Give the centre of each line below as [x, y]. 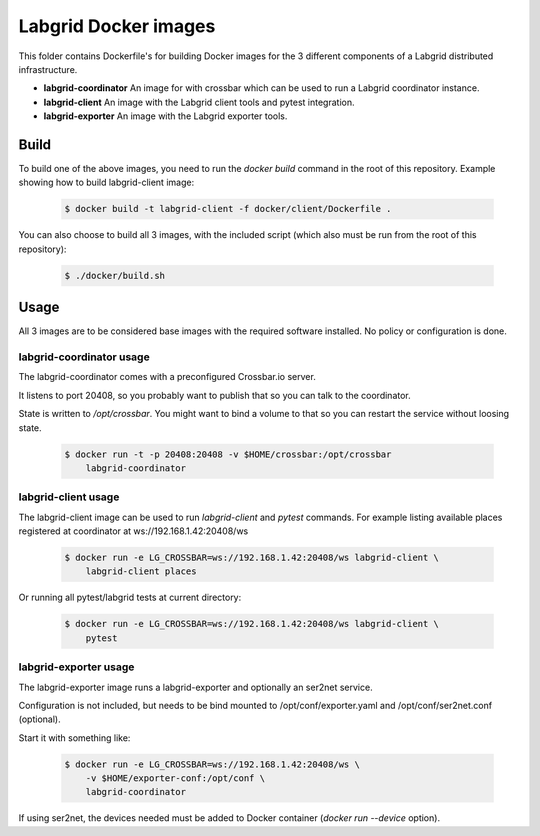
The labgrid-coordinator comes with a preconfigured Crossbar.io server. [167, 377]
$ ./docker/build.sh [114, 275]
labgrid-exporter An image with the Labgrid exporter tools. [165, 116]
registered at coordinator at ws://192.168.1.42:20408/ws [133, 531]
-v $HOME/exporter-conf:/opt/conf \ [175, 778]
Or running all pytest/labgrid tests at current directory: [130, 597]
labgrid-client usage [69, 497]
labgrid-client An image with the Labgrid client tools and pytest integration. [199, 102]
